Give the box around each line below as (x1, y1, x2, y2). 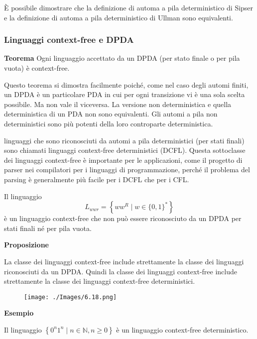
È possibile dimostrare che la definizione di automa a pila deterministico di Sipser (4, 2, 254, 12)
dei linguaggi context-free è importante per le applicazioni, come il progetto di (4, 154, 243, 165)
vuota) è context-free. (4, 63, 70, 73)
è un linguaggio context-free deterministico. (116, 324, 249, 335)
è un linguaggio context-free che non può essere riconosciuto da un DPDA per (4, 213, 242, 224)
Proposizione (4, 239, 49, 250)
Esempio (4, 308, 34, 318)
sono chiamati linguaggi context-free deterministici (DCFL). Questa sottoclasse (4, 145, 246, 155)
